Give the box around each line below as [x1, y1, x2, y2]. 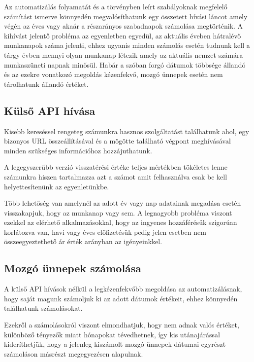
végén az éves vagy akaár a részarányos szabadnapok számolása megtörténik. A [4, 21, 243, 31]
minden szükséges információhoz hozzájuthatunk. [4, 145, 152, 155]
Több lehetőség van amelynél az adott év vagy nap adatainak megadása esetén [4, 198, 241, 208]
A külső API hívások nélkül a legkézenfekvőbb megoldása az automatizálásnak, [4, 284, 242, 294]
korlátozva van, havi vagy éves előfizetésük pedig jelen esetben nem [4, 226, 206, 237]
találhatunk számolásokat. [4, 303, 83, 313]
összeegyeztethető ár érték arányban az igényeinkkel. [4, 236, 162, 247]
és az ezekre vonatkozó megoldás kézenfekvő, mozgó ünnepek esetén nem [4, 69, 223, 79]
